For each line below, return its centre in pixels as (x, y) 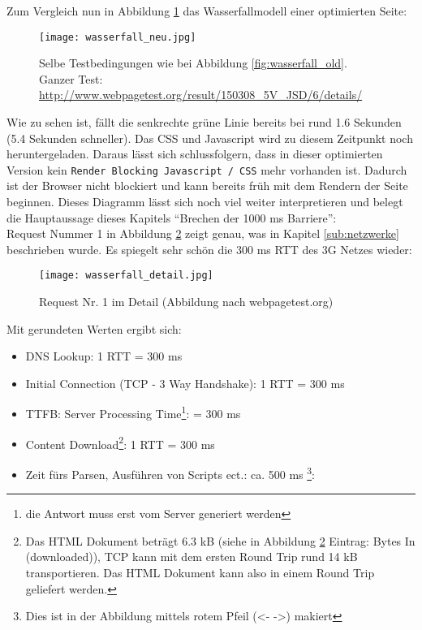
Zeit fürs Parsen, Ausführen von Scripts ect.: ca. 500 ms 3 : (170, 472)
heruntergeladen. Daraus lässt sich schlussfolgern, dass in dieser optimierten (195, 154)
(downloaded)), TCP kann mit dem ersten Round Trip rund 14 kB (192, 557)
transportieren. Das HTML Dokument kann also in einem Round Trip (200, 572)
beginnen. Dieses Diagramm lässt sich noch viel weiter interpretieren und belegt (205, 202)
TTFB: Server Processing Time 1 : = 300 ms (133, 412)
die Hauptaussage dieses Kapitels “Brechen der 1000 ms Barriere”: (172, 217)
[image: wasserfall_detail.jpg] (126, 276)
